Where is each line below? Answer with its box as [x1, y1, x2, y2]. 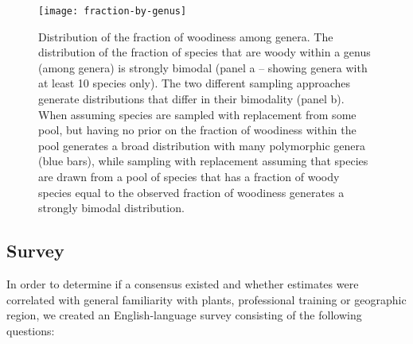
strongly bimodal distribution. [38, 199, 185, 216]
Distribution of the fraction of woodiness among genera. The [38, 28, 333, 44]
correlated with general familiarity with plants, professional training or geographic [6, 291, 407, 307]
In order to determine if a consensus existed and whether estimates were [6, 275, 359, 292]
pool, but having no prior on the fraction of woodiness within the [38, 122, 357, 138]
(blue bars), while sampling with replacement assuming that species [38, 153, 368, 169]
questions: [6, 322, 55, 338]
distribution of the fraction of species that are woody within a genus [38, 44, 371, 60]
